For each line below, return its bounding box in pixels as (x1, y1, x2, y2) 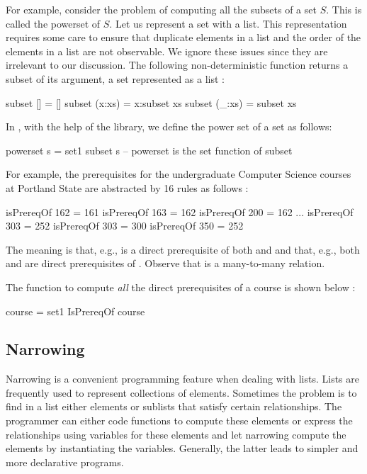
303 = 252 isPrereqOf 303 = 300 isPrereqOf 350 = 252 (6, 218, 244, 233)
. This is (326, 2, 362, 16)
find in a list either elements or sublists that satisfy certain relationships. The (6, 399, 342, 414)
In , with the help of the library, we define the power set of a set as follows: (6, 119, 332, 134)
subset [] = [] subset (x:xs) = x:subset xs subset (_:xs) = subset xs (6, 95, 297, 110)
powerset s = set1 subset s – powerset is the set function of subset (6, 142, 293, 157)
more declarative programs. (6, 454, 124, 469)
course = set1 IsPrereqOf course (6, 303, 145, 318)
